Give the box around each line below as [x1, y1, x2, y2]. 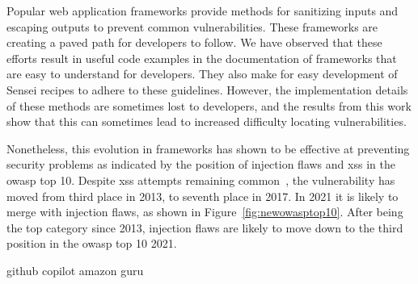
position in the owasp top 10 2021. [6, 235, 177, 252]
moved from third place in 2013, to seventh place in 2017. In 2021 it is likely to [6, 187, 399, 204]
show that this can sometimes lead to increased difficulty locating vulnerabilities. [6, 113, 407, 130]
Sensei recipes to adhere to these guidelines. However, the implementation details [6, 81, 408, 98]
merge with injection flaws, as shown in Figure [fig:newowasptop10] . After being [6, 203, 403, 220]
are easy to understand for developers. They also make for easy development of [6, 65, 398, 82]
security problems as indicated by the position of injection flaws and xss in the [6, 156, 395, 173]
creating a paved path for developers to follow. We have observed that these [6, 34, 382, 51]
